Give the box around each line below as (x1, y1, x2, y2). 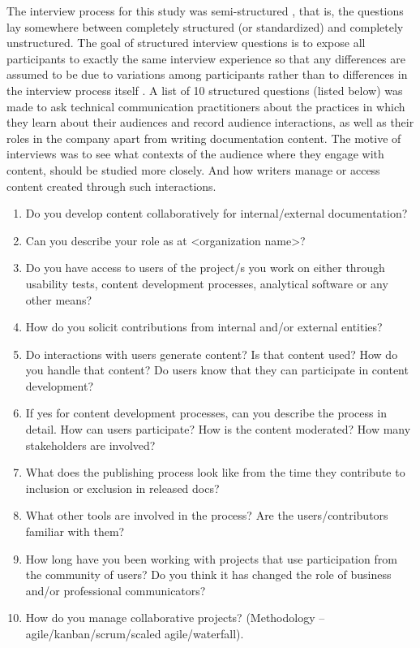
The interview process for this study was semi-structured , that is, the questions (6, 2, 404, 19)
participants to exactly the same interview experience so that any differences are (6, 50, 406, 67)
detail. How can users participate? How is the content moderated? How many (25, 421, 411, 438)
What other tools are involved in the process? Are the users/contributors (25, 507, 388, 524)
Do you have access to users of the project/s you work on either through (25, 259, 385, 276)
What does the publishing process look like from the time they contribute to (25, 464, 405, 481)
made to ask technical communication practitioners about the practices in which (6, 97, 405, 114)
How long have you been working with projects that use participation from (25, 550, 397, 567)
